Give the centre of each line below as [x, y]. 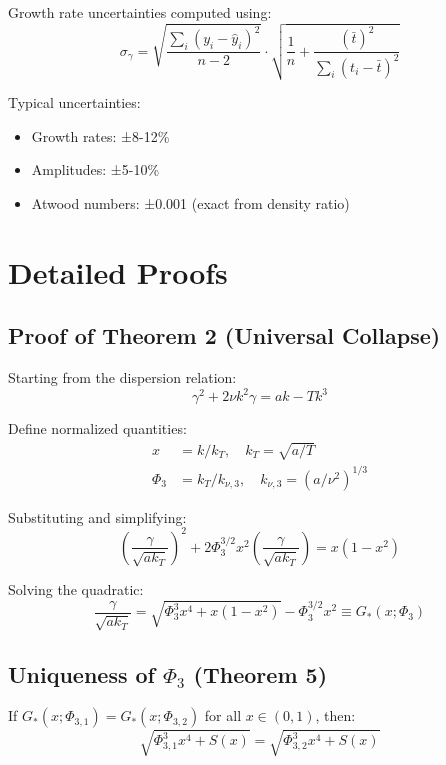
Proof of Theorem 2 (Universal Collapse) [224, 335]
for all [223, 715]
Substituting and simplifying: [97, 516]
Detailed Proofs [118, 271]
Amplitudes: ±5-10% [95, 169]
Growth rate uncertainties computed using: [140, 12]
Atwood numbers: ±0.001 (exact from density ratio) [190, 202]
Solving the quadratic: [76, 588]
